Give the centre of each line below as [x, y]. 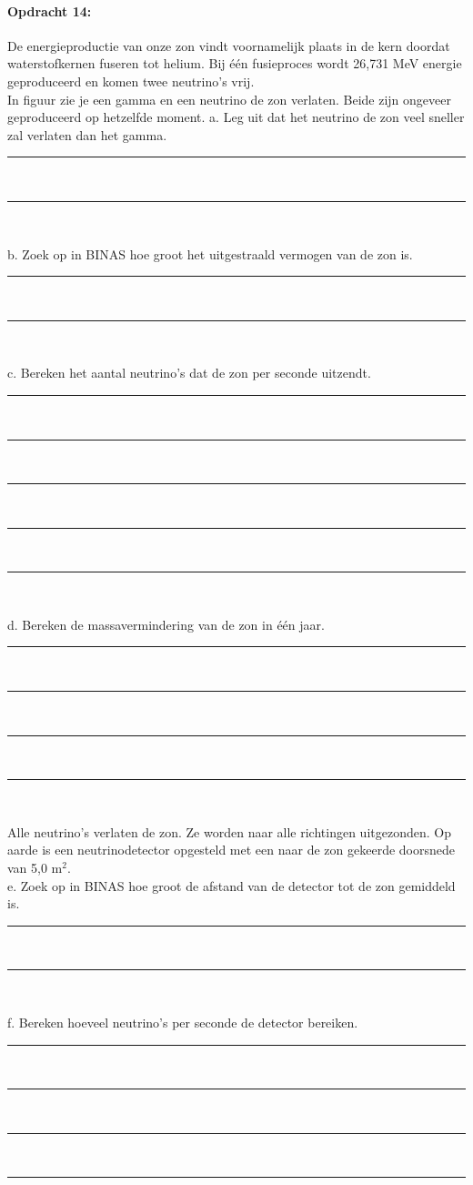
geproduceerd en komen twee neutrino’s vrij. [131, 81]
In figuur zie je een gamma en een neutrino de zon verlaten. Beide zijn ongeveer [229, 99]
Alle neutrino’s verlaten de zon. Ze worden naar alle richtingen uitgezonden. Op [229, 831]
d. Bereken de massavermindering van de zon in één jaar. [166, 624]
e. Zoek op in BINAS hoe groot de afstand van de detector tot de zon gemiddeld [231, 885]
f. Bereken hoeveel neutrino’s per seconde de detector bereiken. [183, 1023]
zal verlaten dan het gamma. [87, 134]
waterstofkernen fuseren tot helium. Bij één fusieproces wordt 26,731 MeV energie [235, 63]
